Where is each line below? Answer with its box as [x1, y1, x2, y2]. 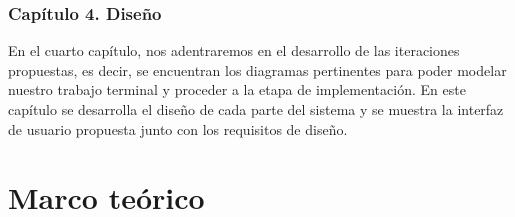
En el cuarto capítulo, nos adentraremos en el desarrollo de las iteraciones [8, 40, 460, 61]
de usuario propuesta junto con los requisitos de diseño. [8, 118, 348, 139]
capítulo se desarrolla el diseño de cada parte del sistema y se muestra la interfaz [8, 99, 504, 119]
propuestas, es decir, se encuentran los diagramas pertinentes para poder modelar [8, 59, 507, 80]
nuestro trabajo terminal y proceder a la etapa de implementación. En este [8, 79, 466, 100]
